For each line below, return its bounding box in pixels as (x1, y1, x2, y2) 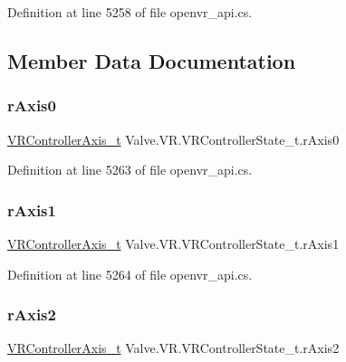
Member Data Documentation (7, 46, 296, 74)
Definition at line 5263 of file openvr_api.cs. (7, 160, 253, 179)
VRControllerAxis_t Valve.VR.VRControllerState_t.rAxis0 (7, 129, 340, 148)
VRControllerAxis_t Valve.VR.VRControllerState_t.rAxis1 (7, 234, 340, 252)
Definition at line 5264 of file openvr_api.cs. (7, 264, 253, 283)
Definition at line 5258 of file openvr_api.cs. (7, 3, 253, 21)
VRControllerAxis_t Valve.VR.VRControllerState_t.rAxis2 (7, 338, 340, 357)
